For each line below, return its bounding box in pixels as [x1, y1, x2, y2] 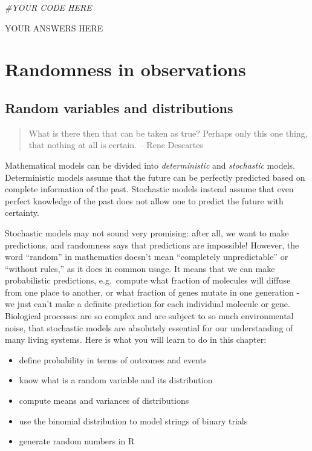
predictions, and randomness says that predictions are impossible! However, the [5, 238, 299, 251]
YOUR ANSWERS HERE [5, 21, 103, 34]
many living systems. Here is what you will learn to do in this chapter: [5, 333, 267, 346]
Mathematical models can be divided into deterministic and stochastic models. [5, 158, 295, 171]
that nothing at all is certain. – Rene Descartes [28, 138, 203, 151]
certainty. [5, 206, 39, 219]
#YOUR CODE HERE [5, 1, 92, 13]
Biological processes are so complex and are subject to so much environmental [5, 310, 294, 322]
